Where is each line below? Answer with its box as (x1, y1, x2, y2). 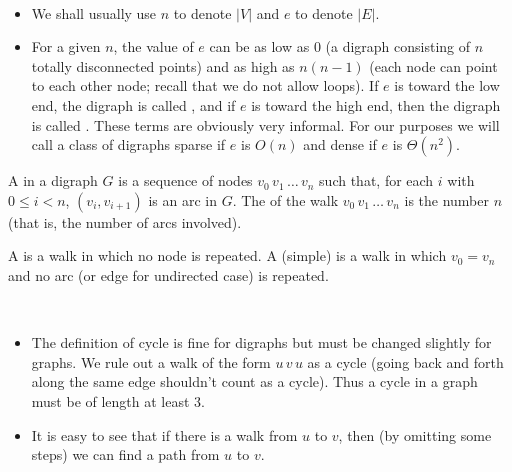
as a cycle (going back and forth (307, 351, 504, 372)
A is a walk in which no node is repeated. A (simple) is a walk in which (8, 245, 447, 266)
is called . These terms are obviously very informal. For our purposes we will (31, 114, 500, 135)
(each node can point (369, 55, 498, 76)
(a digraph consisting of (325, 36, 471, 57)
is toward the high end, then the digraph (251, 94, 501, 115)
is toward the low (394, 75, 500, 96)
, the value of (113, 36, 194, 57)
